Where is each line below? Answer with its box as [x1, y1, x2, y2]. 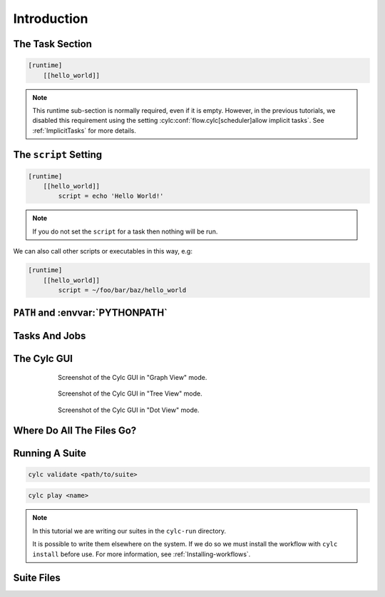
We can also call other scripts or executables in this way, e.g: [13, 247, 192, 256]
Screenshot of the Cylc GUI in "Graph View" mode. [58, 373, 207, 382]
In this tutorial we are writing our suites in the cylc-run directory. [32, 526, 227, 535]
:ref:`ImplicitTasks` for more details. [32, 126, 137, 135]
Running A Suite [13, 447, 87, 459]
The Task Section [13, 38, 93, 50]
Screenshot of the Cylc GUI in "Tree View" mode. [58, 389, 202, 398]
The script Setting [13, 149, 103, 161]
